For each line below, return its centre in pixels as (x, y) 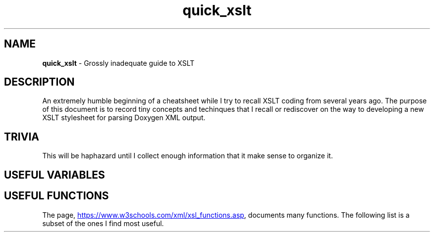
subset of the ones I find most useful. (103, 223)
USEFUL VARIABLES (54, 175)
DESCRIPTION (39, 82)
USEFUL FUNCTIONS (56, 196)
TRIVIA (22, 137)
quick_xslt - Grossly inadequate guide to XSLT (118, 63)
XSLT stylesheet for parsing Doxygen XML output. (124, 118)
